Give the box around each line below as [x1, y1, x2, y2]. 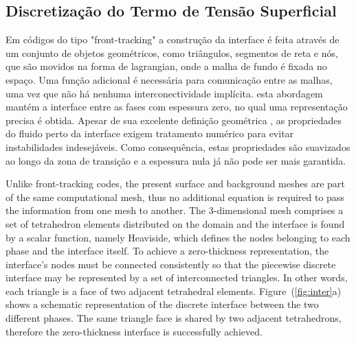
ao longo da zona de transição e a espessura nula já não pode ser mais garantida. [5, 153, 346, 167]
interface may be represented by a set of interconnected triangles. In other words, [5, 270, 348, 285]
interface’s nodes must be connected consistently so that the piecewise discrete [5, 257, 336, 271]
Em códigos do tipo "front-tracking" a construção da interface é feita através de [5, 32, 340, 47]
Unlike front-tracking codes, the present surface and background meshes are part [5, 176, 345, 191]
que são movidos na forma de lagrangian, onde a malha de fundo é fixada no [5, 59, 327, 73]
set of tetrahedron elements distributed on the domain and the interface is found [5, 216, 345, 230]
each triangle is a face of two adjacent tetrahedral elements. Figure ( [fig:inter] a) [5, 283, 342, 298]
